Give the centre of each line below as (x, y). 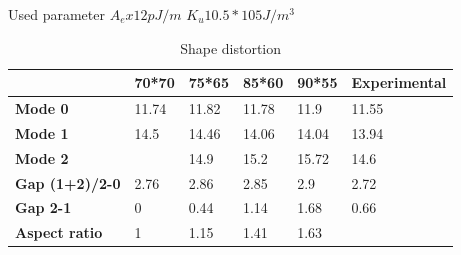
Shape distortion (231, 47)
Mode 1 (42, 132)
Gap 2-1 (43, 207)
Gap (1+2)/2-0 (68, 182)
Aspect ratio (59, 232)
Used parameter (56, 14)
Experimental (399, 82)
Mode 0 (42, 108)
